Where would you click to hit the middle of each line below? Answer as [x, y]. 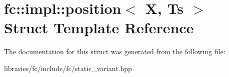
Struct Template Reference [99, 28]
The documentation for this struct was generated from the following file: [115, 51]
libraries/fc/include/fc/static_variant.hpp [68, 68]
